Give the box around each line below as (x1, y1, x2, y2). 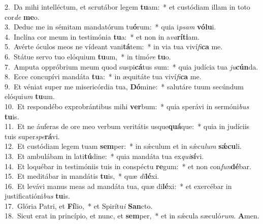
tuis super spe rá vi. (5, 131, 60, 141)
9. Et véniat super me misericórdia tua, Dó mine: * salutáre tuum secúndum (5, 81, 244, 91)
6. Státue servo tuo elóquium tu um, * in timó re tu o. (5, 51, 171, 61)
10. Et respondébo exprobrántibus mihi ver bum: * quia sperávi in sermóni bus (5, 101, 249, 111)
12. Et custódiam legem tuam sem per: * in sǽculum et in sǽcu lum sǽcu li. (5, 141, 242, 151)
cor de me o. (5, 11, 40, 22)
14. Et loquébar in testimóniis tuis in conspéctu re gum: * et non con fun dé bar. (5, 161, 251, 171)
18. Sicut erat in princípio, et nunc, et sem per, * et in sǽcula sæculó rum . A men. (5, 210, 259, 221)
